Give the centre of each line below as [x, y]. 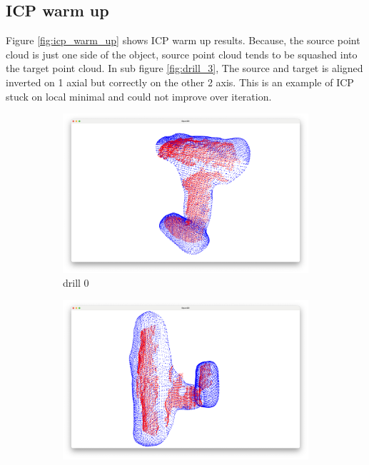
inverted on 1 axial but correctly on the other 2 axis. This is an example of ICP [180, 82]
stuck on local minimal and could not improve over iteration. [139, 96]
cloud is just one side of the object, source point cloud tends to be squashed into [182, 54]
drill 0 [76, 283]
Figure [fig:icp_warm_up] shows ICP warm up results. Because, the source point [183, 40]
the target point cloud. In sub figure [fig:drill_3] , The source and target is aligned [184, 68]
